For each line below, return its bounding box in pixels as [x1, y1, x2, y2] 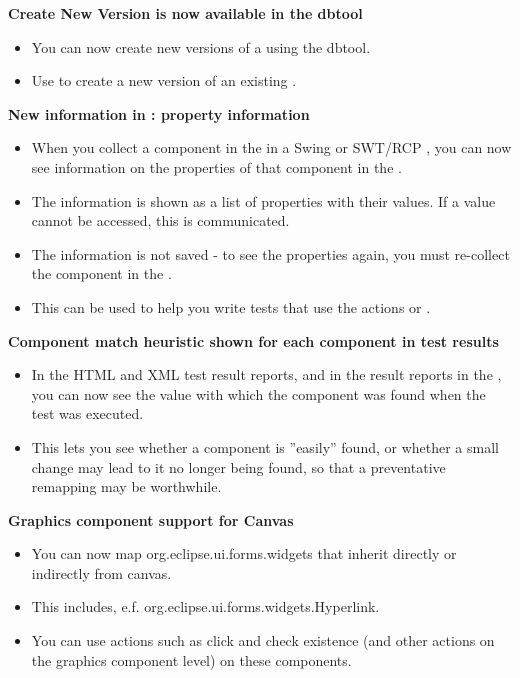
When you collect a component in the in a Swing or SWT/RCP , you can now [31, 137, 512, 158]
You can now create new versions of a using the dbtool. [31, 36, 371, 57]
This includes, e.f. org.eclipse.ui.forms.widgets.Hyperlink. [31, 596, 380, 617]
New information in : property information [8, 103, 310, 124]
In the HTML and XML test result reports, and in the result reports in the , [31, 364, 502, 385]
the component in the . [31, 263, 172, 284]
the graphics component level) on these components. [31, 649, 352, 670]
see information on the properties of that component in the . [31, 156, 402, 177]
